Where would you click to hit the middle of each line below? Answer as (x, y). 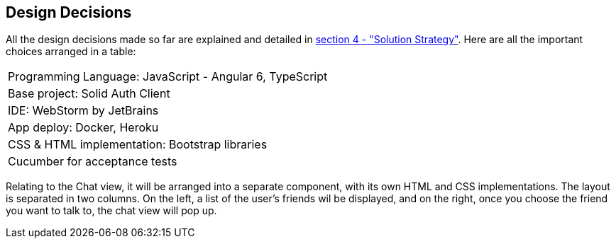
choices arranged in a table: (71, 52)
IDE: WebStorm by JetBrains (83, 111)
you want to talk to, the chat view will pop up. (111, 211)
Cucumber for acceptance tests (93, 162)
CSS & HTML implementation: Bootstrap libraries (138, 145)
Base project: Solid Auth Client (89, 94)
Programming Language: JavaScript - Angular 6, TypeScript (168, 77)
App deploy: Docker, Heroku (83, 128)
